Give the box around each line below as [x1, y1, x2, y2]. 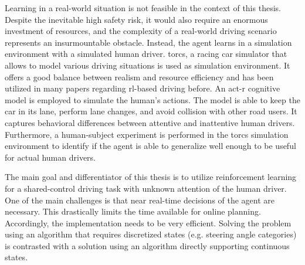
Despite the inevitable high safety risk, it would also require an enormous [5, 13, 268, 25]
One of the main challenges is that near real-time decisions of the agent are [5, 193, 275, 206]
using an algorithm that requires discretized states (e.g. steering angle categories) [5, 228, 297, 240]
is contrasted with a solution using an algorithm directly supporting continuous [5, 239, 290, 252]
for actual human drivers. [5, 151, 96, 163]
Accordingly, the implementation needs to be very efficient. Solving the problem [5, 216, 292, 229]
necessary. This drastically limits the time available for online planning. [5, 205, 261, 218]
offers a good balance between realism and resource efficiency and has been [5, 70, 274, 83]
